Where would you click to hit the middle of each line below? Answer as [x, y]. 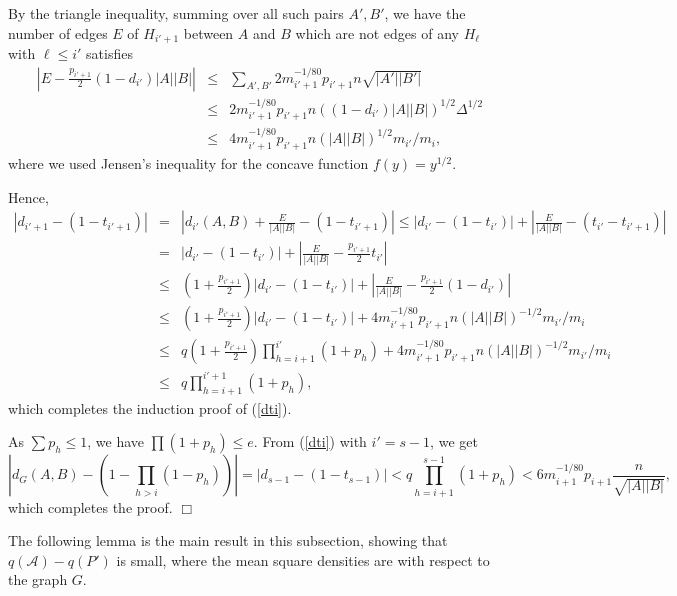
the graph [38, 579]
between [208, 32]
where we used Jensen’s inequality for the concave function [188, 162]
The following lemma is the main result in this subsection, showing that [228, 540]
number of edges [58, 32]
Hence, [28, 196]
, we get [454, 441]
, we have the [425, 13]
